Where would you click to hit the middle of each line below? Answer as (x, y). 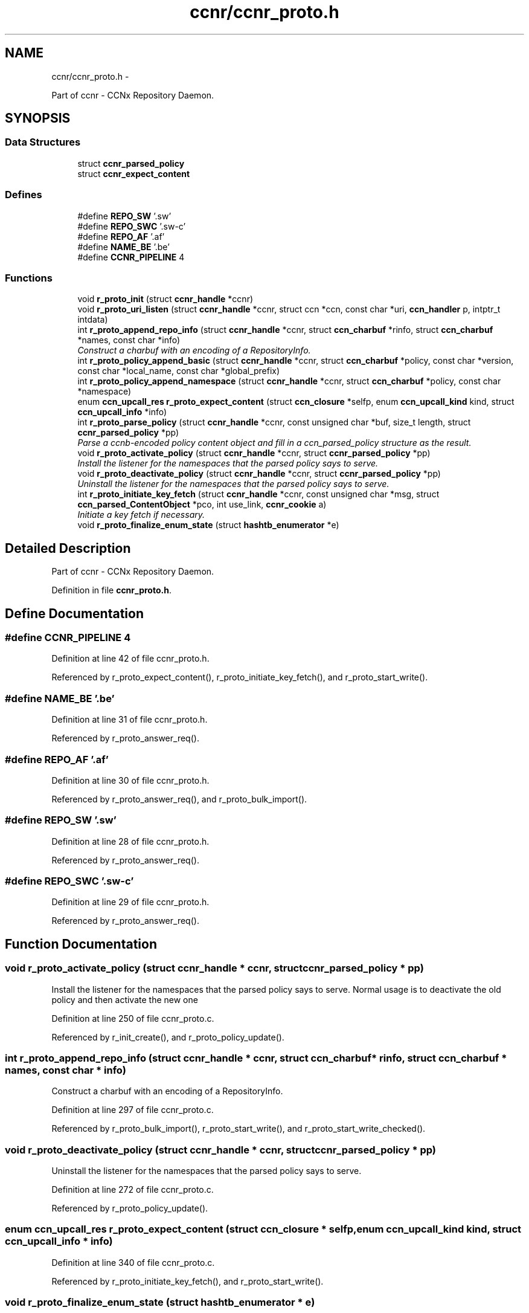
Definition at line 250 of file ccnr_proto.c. (133, 1018)
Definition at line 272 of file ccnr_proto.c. (133, 1190)
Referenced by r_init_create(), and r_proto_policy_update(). (168, 1037)
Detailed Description (68, 548)
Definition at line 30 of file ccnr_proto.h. (130, 780)
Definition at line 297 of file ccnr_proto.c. (133, 1110)
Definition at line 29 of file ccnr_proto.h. (130, 902)
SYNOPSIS (38, 118)
